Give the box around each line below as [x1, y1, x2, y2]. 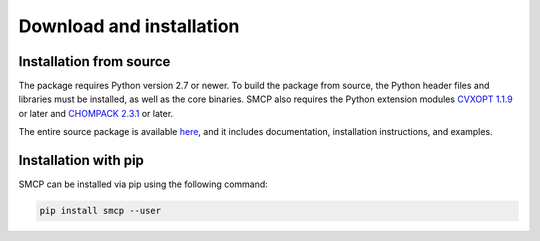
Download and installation [18, 15, 240, 37]
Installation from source [18, 53, 171, 70]
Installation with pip [18, 152, 145, 169]
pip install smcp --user [39, 205, 162, 217]
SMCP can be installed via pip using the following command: [18, 178, 269, 190]
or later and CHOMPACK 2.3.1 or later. [18, 107, 174, 119]
